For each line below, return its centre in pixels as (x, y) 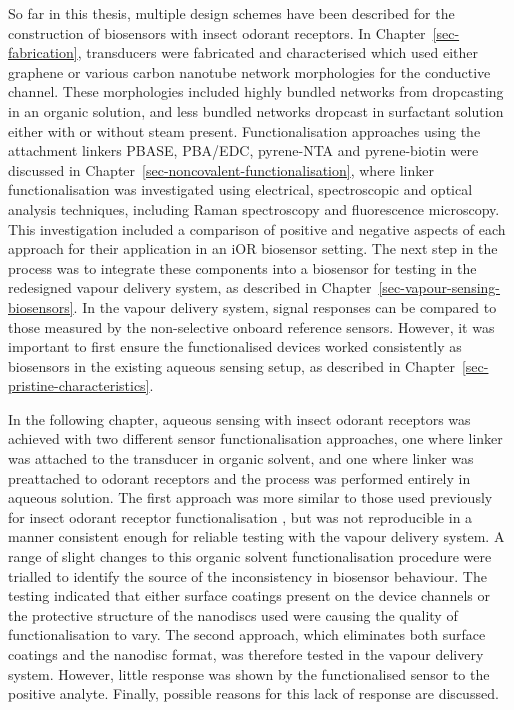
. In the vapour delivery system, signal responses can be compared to (285, 306)
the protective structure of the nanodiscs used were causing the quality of (233, 614)
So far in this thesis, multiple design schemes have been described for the (231, 13)
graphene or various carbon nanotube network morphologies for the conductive (249, 71)
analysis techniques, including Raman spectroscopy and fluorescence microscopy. (254, 208)
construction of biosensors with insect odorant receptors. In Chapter (217, 32)
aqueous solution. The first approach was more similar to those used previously (250, 497)
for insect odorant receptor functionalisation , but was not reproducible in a (240, 516)
